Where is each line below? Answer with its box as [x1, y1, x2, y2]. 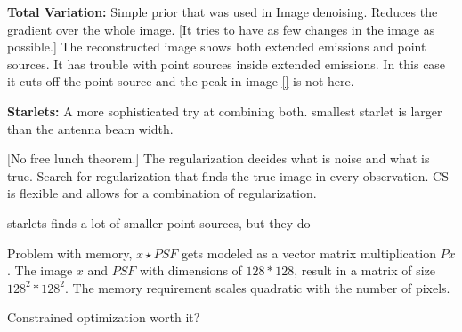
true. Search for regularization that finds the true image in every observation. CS [7, 166, 449, 185]
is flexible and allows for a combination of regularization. [7, 184, 317, 202]
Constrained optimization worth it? [7, 308, 200, 327]
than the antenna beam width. [7, 119, 174, 138]
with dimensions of [139, 261, 242, 280]
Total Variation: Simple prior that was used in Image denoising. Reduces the [7, 3, 438, 20]
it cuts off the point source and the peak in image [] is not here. [7, 72, 354, 91]
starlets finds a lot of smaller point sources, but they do [7, 213, 311, 232]
